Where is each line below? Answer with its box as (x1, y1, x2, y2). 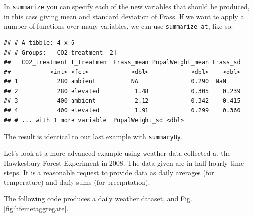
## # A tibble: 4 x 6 (4, 39, 75, 46)
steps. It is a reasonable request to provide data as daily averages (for (4, 167, 214, 178)
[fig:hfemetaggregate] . (4, 203, 69, 213)
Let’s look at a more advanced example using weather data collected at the (4, 147, 231, 158)
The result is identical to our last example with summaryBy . (4, 131, 182, 142)
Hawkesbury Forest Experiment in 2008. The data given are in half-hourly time (4, 157, 244, 168)
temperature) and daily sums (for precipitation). (4, 177, 150, 187)
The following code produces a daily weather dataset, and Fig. (4, 193, 192, 204)
